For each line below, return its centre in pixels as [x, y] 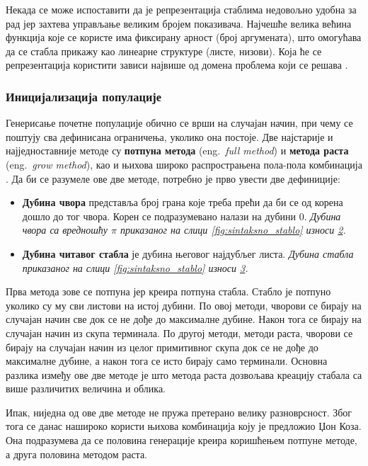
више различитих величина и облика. [86, 388]
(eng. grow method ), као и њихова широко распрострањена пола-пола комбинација [184, 164]
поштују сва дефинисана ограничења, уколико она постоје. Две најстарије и [169, 136]
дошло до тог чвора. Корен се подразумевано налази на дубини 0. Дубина [182, 216]
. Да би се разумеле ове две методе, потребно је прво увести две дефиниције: [173, 178]
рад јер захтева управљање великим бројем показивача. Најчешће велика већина [179, 23]
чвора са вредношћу [65, 230]
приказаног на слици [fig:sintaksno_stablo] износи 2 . [233, 230]
